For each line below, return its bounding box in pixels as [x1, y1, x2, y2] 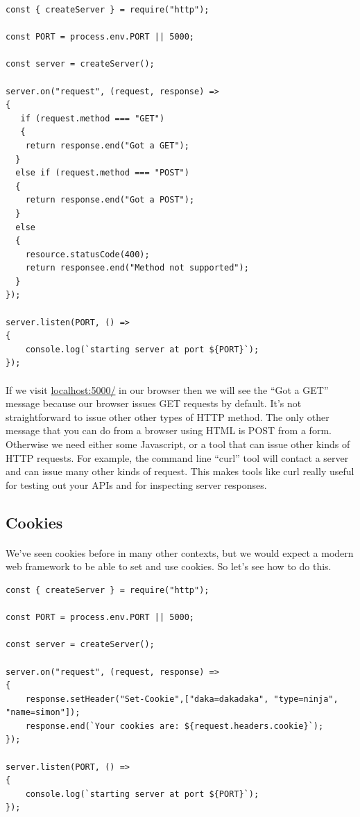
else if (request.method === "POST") [15, 168, 189, 178]
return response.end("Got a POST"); [25, 195, 195, 205]
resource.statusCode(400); [25, 249, 150, 259]
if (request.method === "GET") [20, 113, 165, 123]
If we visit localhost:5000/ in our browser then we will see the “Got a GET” [6, 382, 329, 397]
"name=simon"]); [6, 707, 80, 718]
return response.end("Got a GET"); [25, 140, 189, 150]
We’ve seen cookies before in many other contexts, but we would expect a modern [6, 545, 354, 560]
